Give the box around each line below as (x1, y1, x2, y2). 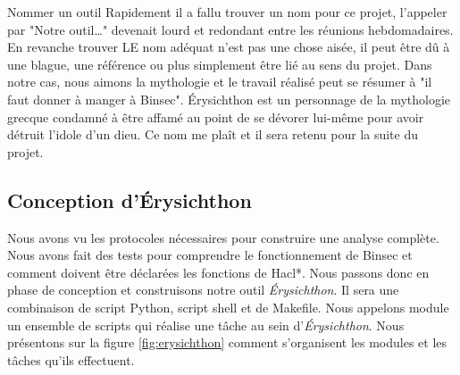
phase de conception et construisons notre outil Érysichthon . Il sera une (7, 280, 399, 299)
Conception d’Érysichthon (7, 186, 252, 213)
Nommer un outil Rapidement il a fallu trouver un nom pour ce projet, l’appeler (7, 3, 447, 21)
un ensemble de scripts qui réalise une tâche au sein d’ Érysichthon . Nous (7, 315, 405, 334)
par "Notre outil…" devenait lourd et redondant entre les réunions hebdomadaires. (7, 20, 454, 38)
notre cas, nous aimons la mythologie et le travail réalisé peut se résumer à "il (7, 72, 432, 91)
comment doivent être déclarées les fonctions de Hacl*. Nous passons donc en (7, 262, 430, 281)
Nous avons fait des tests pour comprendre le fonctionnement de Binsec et (7, 246, 413, 264)
